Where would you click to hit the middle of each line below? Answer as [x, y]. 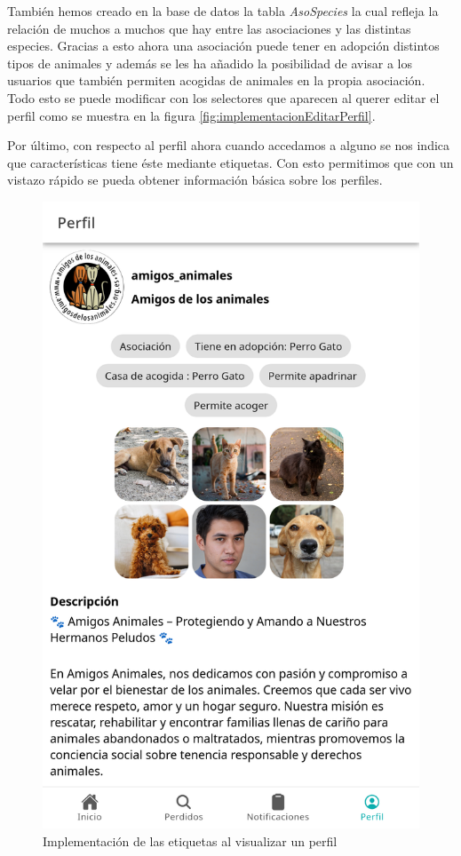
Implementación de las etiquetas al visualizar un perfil [190, 840]
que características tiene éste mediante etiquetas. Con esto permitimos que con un [230, 162]
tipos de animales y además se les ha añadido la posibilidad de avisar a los [210, 63]
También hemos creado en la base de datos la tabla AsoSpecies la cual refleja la [223, 11]
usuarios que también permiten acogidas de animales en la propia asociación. [216, 80]
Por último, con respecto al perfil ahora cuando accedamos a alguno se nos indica [229, 145]
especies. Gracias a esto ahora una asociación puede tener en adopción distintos [223, 46]
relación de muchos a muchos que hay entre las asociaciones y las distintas [209, 28]
